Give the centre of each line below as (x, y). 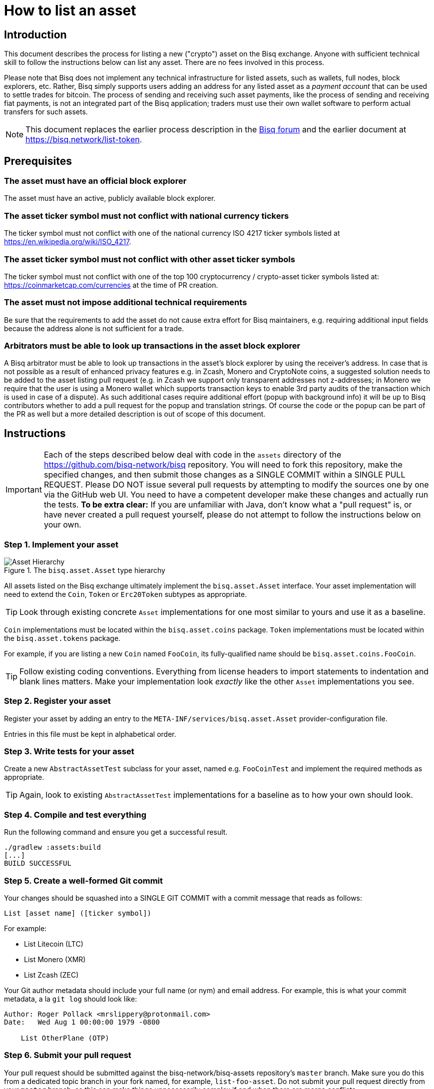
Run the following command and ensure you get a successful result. (116, 832)
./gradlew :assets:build (52, 847)
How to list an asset (70, 10)
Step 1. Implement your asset (61, 544)
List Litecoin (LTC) (54, 944)
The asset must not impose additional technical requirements (126, 302)
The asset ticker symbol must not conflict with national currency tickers (147, 216)
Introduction (35, 34)
